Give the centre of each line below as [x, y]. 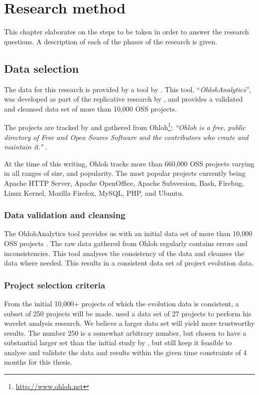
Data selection [42, 68]
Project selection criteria [55, 285]
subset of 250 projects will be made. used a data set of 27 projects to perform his [128, 313]
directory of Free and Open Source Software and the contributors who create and [126, 137]
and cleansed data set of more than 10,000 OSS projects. [90, 108]
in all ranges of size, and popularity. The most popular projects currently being [125, 173]
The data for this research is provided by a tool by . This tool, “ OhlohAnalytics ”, [128, 89]
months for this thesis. [38, 362]
